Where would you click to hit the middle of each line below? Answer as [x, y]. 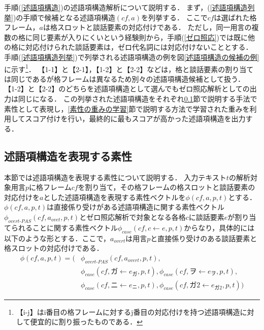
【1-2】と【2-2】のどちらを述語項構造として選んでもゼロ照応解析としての [127, 89]
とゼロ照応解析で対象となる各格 [133, 217]
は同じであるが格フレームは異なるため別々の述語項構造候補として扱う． [124, 78]
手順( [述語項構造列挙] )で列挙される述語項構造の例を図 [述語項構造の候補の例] [132, 57]
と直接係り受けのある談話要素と [204, 238]
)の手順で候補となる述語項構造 [64, 17]
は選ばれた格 [235, 17]
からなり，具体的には [219, 227]
